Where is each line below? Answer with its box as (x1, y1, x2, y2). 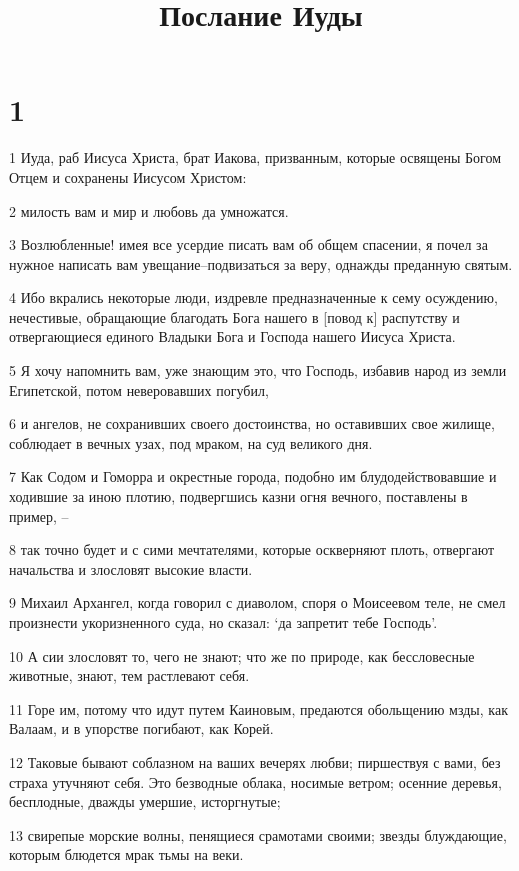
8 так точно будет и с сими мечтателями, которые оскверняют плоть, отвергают (9, 539, 495, 560)
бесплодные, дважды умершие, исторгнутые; (9, 791, 281, 812)
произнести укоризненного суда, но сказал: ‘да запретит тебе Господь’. (9, 612, 438, 632)
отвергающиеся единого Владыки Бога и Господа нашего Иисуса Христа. (9, 326, 456, 347)
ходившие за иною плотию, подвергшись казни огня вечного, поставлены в (9, 486, 468, 507)
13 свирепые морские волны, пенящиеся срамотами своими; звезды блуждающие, (9, 824, 507, 845)
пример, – (9, 505, 69, 526)
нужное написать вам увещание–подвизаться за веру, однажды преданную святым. (9, 253, 513, 274)
